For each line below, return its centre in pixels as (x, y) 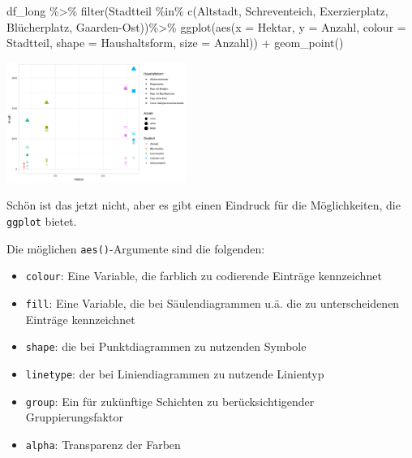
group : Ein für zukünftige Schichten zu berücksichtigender (170, 401)
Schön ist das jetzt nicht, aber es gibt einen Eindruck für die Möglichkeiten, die (204, 205)
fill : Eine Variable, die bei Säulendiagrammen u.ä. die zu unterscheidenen (212, 302)
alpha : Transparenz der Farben (103, 444)
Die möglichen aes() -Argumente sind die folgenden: (136, 248)
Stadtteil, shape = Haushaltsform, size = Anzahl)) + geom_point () (175, 43)
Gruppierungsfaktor (74, 417)
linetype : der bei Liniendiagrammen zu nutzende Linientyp (175, 373)
